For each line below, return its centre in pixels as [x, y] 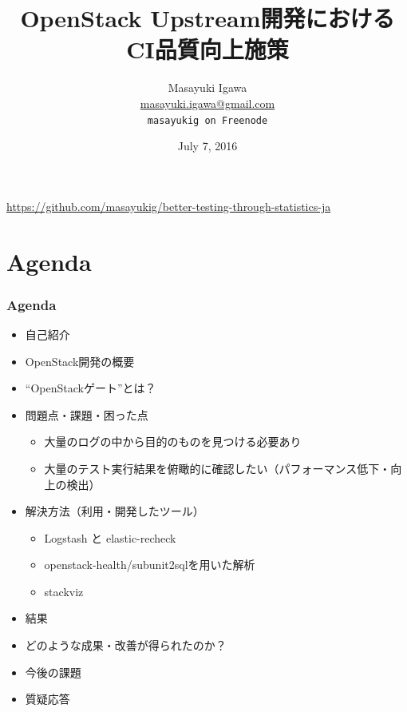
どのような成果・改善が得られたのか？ [126, 645]
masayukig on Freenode [207, 120]
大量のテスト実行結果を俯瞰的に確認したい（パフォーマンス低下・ [217, 468]
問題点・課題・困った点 [87, 414]
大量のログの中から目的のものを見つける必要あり [173, 442]
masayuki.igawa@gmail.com [207, 103]
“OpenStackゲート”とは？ [91, 388]
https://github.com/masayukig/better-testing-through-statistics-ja [169, 206]
